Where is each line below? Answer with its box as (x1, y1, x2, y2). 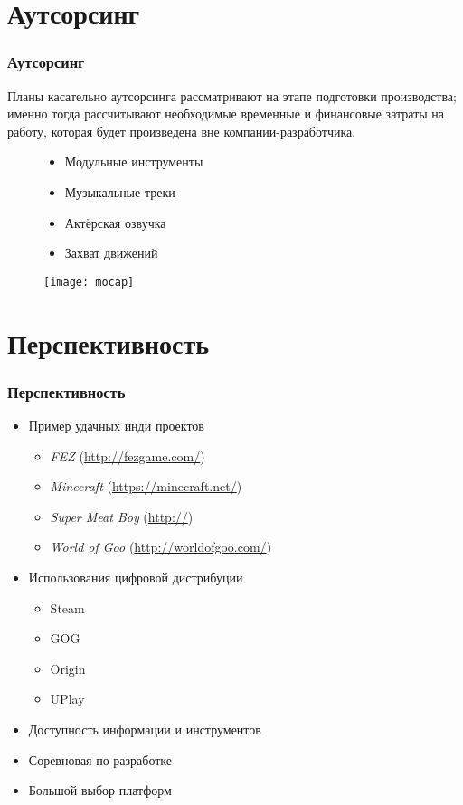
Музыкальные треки (64, 182, 175, 201)
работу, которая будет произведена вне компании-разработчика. (7, 121, 356, 140)
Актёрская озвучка (64, 213, 166, 232)
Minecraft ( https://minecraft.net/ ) (50, 477, 242, 496)
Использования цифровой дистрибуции (28, 567, 243, 586)
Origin (50, 658, 86, 677)
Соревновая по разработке (28, 750, 173, 769)
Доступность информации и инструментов (28, 719, 261, 738)
